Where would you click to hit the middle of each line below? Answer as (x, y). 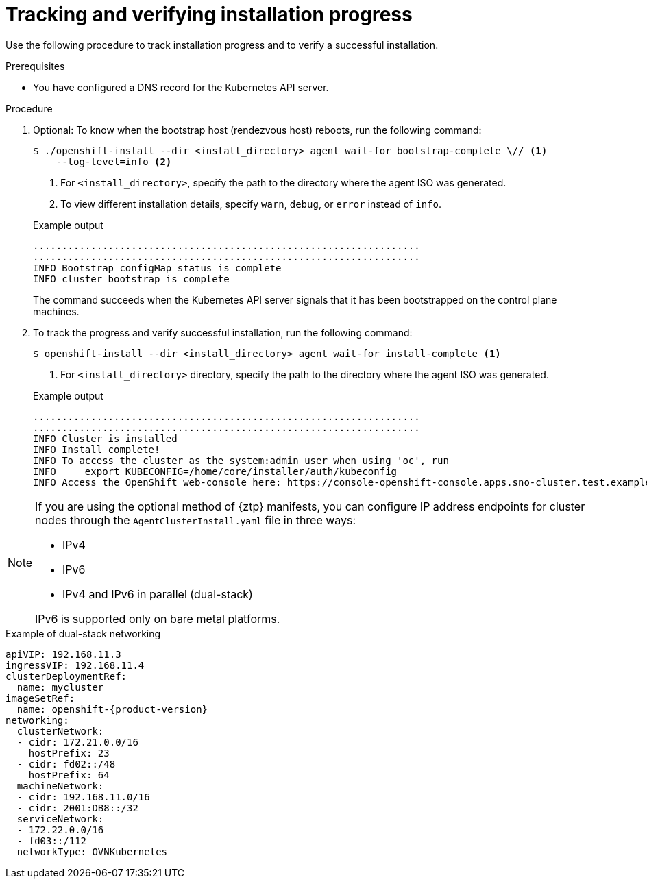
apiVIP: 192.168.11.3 (63, 654)
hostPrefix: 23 (69, 753)
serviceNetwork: (60, 819)
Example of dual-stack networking (83, 633)
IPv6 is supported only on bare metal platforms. (158, 618)
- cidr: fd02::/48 (66, 764)
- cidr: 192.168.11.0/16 (83, 797)
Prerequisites (35, 66)
